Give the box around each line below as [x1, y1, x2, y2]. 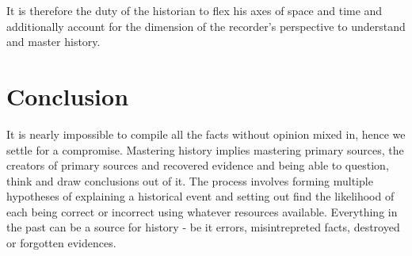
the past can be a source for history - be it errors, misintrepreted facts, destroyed [6, 219, 400, 235]
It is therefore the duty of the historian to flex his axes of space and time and [6, 2, 383, 18]
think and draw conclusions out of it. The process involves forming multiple [6, 172, 373, 189]
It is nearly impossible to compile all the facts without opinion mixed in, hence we [6, 125, 406, 142]
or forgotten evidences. [6, 235, 116, 251]
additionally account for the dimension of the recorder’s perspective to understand [6, 17, 406, 34]
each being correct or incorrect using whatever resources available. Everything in [6, 203, 398, 220]
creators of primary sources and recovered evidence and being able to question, [6, 157, 389, 174]
